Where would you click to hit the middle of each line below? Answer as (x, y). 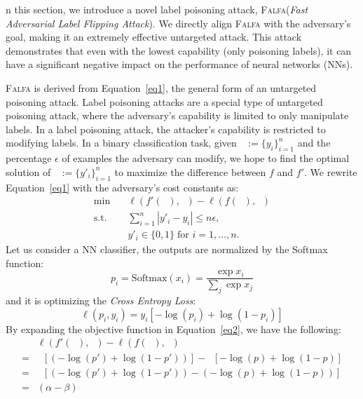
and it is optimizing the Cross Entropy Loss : (101, 300)
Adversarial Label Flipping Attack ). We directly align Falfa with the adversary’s (178, 23)
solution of (28, 171)
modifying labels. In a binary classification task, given (121, 143)
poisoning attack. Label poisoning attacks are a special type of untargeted (164, 101)
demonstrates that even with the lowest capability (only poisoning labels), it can (179, 50)
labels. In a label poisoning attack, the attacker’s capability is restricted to (166, 129)
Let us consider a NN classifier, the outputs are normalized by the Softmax (167, 249)
